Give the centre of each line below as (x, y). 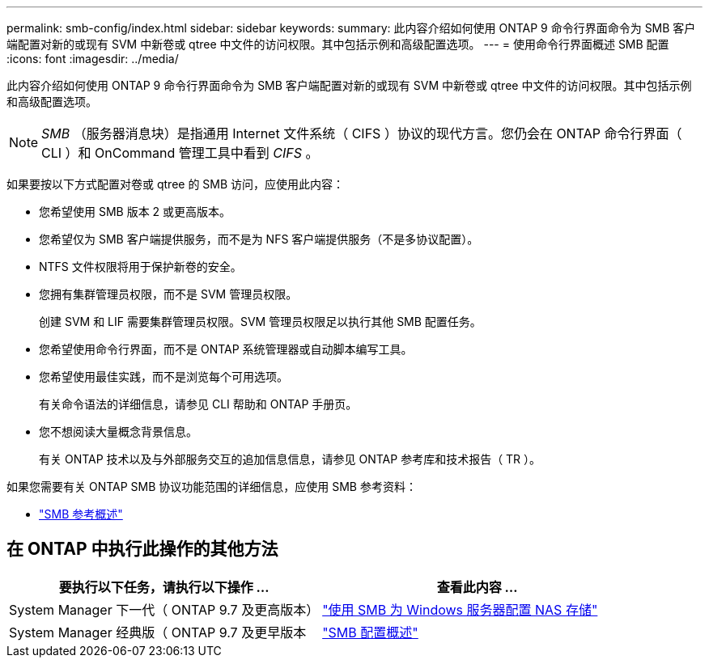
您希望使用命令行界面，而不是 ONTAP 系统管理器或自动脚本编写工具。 (226, 349)
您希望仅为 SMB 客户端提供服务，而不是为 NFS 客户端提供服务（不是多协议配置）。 (259, 239)
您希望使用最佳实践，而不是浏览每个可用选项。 (163, 376)
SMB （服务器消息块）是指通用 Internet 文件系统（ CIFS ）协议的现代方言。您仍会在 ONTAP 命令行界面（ (362, 133)
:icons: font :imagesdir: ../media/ (93, 59)
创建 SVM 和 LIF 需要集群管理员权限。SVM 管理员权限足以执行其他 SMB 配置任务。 (260, 321)
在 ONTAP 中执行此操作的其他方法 (142, 549)
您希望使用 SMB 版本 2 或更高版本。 (135, 211)
